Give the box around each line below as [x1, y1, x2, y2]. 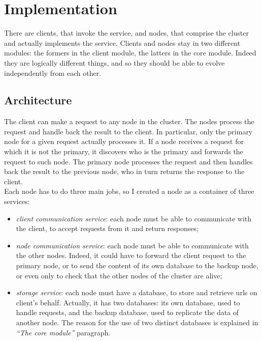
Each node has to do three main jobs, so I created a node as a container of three [4, 186, 254, 196]
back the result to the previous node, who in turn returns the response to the [4, 166, 245, 177]
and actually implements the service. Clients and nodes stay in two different [4, 37, 241, 48]
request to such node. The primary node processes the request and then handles [4, 156, 253, 166]
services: [4, 196, 30, 207]
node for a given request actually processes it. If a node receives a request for [4, 136, 244, 147]
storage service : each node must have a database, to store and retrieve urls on [16, 287, 257, 298]
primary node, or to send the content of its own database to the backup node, [16, 260, 258, 271]
